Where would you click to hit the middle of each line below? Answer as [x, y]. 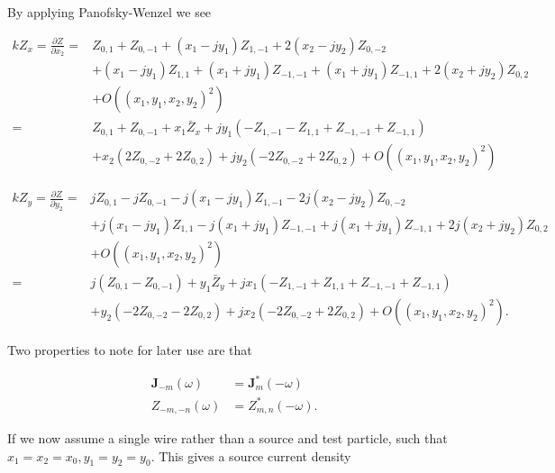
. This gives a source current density [251, 455]
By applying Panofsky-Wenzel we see [109, 12]
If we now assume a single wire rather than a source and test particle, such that [227, 438]
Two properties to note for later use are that [130, 349]
